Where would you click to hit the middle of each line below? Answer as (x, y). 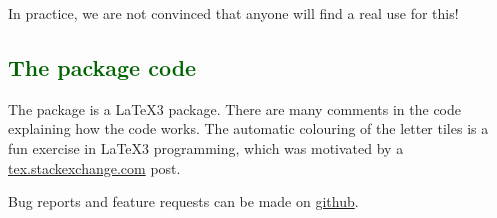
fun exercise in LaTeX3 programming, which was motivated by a (206, 147)
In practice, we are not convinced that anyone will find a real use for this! (233, 13)
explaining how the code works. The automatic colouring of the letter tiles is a (248, 128)
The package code (102, 66)
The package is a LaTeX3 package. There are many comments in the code (234, 108)
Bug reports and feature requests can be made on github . (183, 201)
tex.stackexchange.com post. (94, 167)
